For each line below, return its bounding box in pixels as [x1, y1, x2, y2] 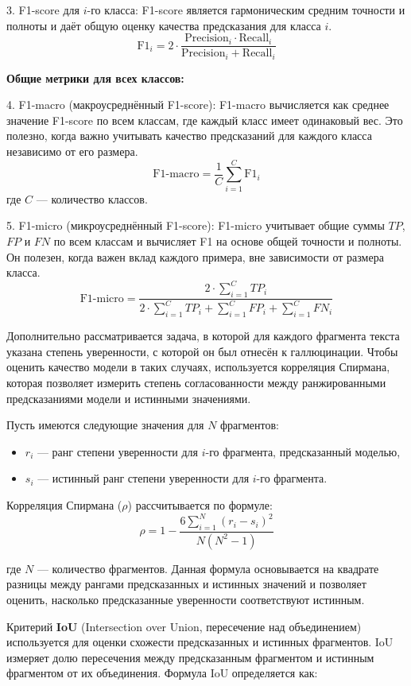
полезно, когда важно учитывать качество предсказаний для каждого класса [6, 127, 372, 144]
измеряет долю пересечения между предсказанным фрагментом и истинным [6, 649, 374, 665]
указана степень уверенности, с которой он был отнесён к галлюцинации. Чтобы [6, 343, 398, 359]
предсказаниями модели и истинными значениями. [6, 390, 251, 406]
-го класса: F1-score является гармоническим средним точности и [87, 2, 405, 17]
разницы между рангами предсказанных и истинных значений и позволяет [6, 576, 366, 592]
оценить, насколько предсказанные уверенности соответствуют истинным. [6, 591, 365, 607]
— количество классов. [36, 190, 148, 207]
